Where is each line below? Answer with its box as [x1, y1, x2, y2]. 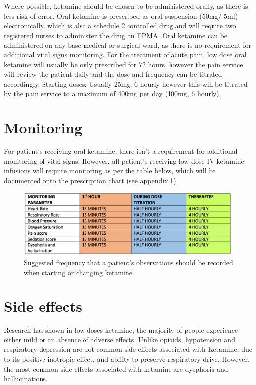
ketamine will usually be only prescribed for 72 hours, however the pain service [4, 59, 243, 69]
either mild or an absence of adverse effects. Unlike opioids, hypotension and [4, 334, 235, 344]
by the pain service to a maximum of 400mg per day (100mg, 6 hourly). [4, 88, 221, 98]
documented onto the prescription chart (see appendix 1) [4, 175, 176, 185]
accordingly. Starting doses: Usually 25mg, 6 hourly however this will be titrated [4, 78, 248, 89]
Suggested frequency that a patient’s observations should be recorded [24, 257, 233, 267]
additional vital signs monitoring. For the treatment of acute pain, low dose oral [4, 49, 247, 59]
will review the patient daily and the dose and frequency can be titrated [4, 69, 222, 79]
